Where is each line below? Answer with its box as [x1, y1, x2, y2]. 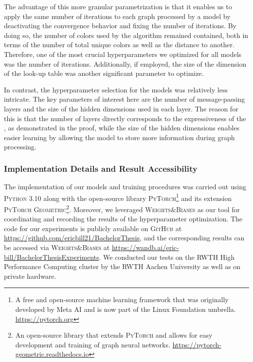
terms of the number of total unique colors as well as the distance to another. [4, 39, 235, 50]
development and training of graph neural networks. [15, 339, 170, 349]
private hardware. [4, 271, 56, 281]
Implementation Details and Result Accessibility [4, 162, 198, 174]
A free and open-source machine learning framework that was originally [15, 294, 229, 305]
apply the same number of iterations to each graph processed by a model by [4, 11, 231, 21]
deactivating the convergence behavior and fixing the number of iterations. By [4, 20, 237, 31]
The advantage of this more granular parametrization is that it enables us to [4, 1, 232, 11]
